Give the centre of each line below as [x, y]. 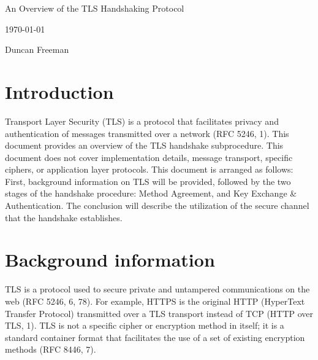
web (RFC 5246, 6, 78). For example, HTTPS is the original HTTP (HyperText [155, 301]
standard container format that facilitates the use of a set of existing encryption [155, 337]
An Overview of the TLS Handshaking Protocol [95, 8]
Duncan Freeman [37, 49]
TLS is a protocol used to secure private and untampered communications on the [157, 289]
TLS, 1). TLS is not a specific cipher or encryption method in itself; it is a [145, 325]
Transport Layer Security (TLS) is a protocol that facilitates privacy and [142, 121]
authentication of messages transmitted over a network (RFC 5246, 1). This [147, 133]
